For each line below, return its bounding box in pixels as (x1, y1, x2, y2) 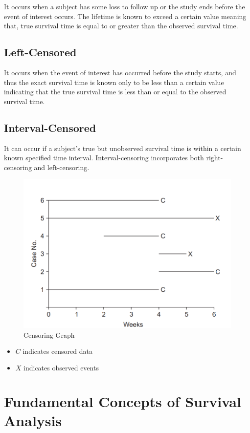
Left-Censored (4, 44, 77, 60)
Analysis (4, 410, 62, 430)
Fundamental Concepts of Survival (4, 391, 241, 411)
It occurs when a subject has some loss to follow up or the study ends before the (4, 1, 245, 11)
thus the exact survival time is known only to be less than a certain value (4, 77, 224, 87)
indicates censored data (23, 346, 92, 356)
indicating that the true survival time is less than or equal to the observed (4, 87, 227, 97)
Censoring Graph (23, 329, 75, 340)
